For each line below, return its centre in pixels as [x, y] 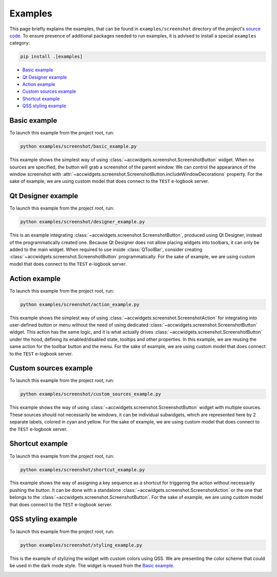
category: [20, 43]
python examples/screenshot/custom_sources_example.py [91, 394]
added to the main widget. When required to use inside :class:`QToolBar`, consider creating [106, 249]
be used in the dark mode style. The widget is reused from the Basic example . [92, 565]
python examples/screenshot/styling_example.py [81, 545]
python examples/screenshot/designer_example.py [83, 222]
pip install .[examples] [52, 57]
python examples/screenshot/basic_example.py [78, 147]
